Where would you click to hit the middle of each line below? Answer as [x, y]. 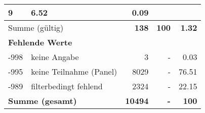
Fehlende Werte [40, 42]
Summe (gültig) [36, 27]
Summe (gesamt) [43, 101]
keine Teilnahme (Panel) [74, 71]
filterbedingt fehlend [67, 86]
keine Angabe [55, 57]
